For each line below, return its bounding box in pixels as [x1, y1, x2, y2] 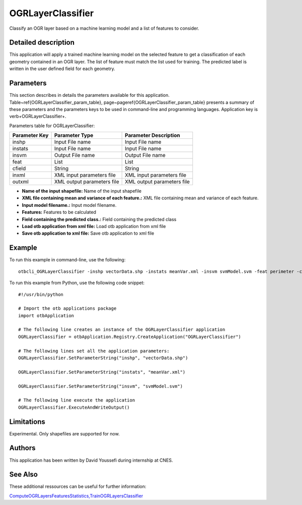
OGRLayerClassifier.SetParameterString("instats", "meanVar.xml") [18, 369, 186, 375]
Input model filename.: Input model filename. [22, 202, 117, 208]
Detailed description [9, 38, 75, 47]
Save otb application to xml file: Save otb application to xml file [22, 230, 155, 237]
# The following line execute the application [18, 398, 135, 403]
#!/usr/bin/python [18, 292, 64, 297]
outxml [12, 178, 29, 185]
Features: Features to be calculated [22, 209, 97, 215]
